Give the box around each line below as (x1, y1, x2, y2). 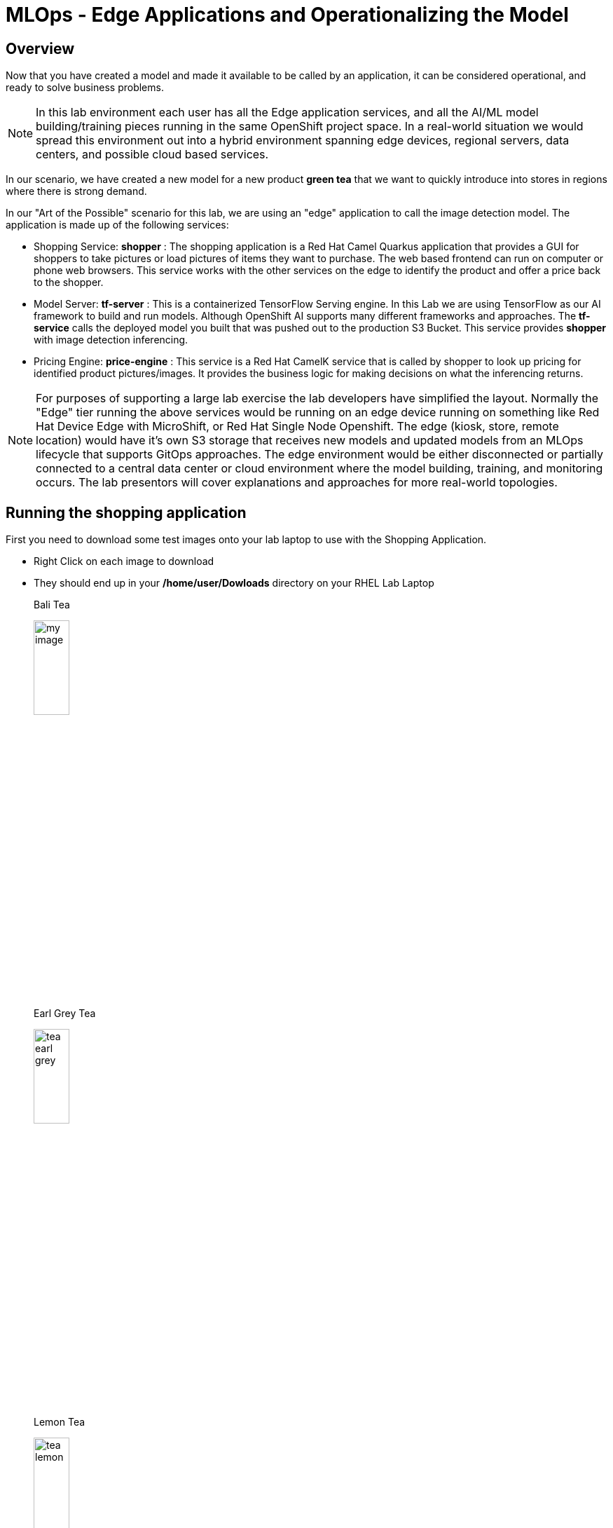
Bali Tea (34, 599, 70, 611)
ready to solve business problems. (6, 81, 164, 94)
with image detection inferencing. (34, 334, 188, 346)
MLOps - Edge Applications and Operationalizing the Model (6, 3, 569, 27)
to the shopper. (34, 276, 104, 289)
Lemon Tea (34, 1416, 85, 1428)
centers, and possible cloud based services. (36, 147, 269, 162)
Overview (6, 39, 75, 57)
